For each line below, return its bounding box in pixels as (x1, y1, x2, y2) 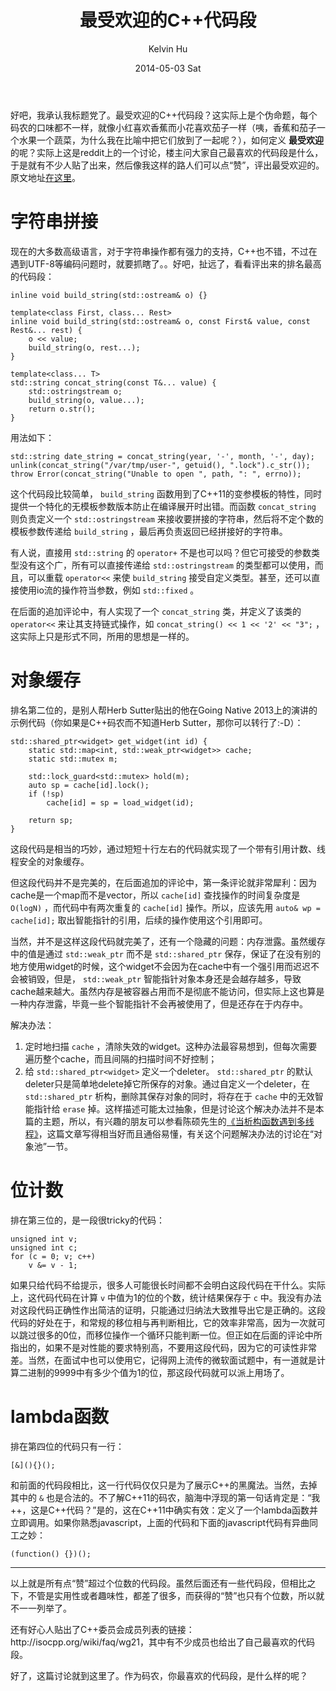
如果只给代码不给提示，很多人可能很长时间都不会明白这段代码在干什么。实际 (10, 1279, 326, 1291)
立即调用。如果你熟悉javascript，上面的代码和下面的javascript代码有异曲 (10, 1516, 310, 1528)
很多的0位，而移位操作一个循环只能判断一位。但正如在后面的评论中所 (36, 1329, 323, 1341)
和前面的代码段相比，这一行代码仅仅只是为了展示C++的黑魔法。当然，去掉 (10, 1479, 318, 1491)
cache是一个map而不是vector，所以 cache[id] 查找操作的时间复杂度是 (10, 889, 301, 901)
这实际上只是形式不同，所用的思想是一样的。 (10, 630, 195, 642)
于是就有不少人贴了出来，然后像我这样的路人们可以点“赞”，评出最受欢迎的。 (10, 159, 325, 171)
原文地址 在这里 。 (10, 171, 81, 183)
